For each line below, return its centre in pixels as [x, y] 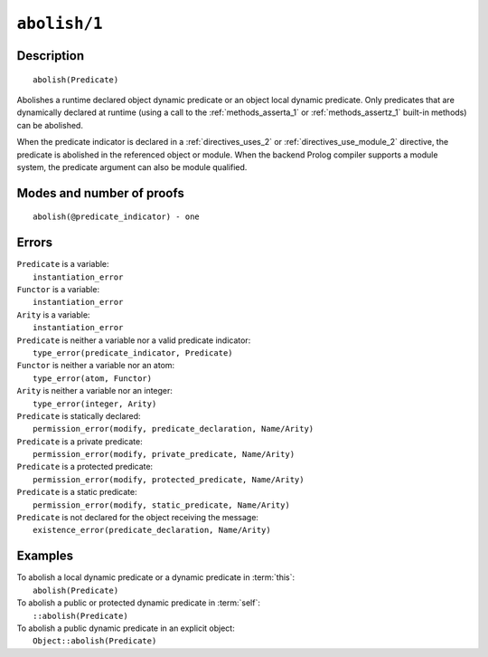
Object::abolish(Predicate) [95, 641]
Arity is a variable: [53, 314]
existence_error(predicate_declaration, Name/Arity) [152, 530]
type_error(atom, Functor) [93, 378]
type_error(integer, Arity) [95, 404]
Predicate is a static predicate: [77, 492]
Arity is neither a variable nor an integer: [95, 391]
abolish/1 [60, 24]
